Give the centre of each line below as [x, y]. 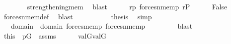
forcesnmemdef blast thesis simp [78, 16]
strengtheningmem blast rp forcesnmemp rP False [127, 6]
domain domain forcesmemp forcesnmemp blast [102, 26]
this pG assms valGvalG [55, 35]
